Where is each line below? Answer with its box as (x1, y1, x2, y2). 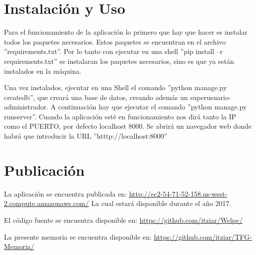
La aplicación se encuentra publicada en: (4, 188, 127, 199)
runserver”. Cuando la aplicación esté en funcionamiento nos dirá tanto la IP (4, 111, 236, 121)
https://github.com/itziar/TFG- (154, 231, 252, 242)
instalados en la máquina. (4, 65, 82, 76)
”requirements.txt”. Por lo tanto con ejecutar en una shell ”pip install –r (4, 46, 223, 56)
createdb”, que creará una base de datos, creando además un (4, 92, 188, 102)
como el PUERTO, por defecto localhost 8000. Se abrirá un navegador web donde (4, 121, 252, 131)
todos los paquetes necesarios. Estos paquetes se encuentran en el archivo (4, 36, 226, 47)
